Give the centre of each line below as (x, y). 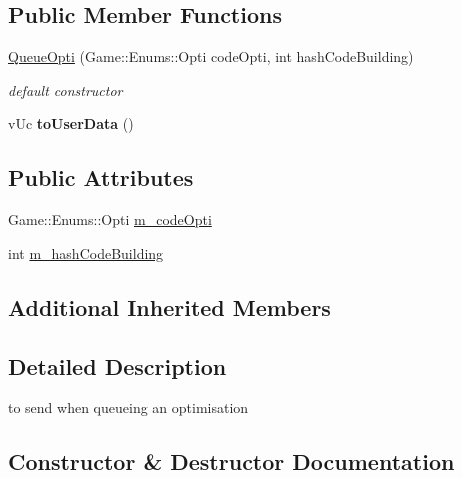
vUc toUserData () (71, 123)
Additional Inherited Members (169, 306)
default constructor (65, 89)
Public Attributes (101, 177)
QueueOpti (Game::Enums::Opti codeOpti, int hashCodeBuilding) (211, 56)
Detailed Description (117, 365)
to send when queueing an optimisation (128, 407)
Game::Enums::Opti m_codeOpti (110, 219)
